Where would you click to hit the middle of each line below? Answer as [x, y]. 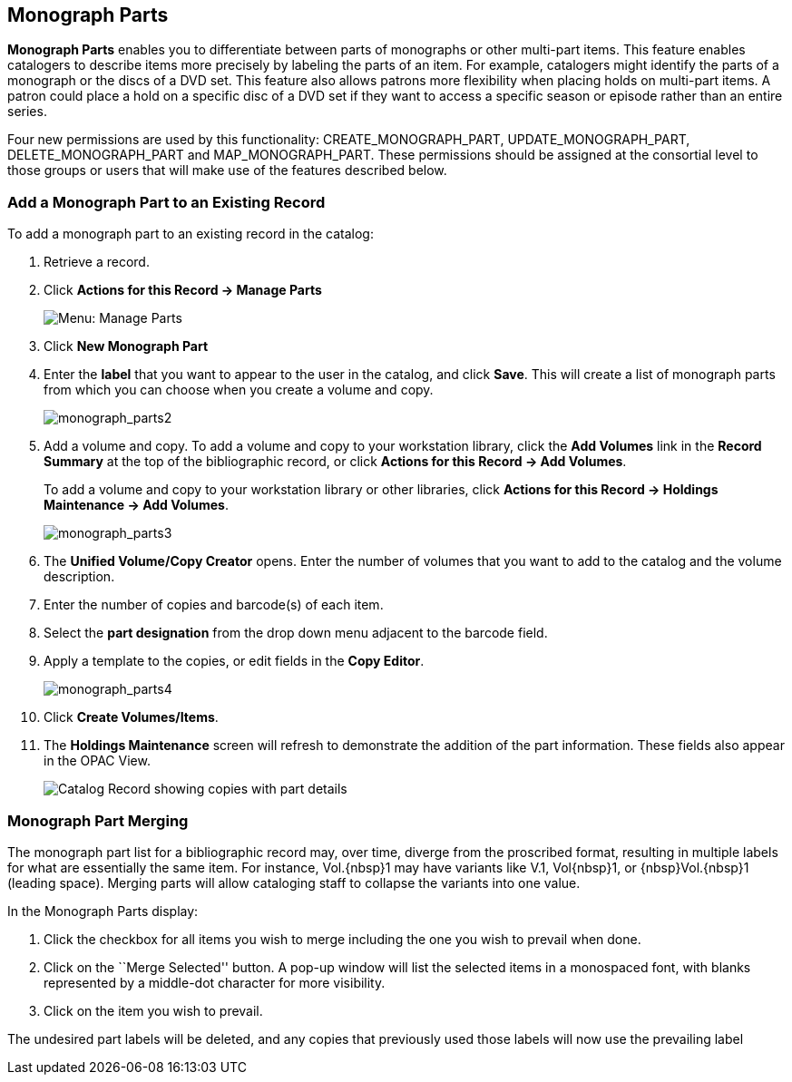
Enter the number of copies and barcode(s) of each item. [214, 605]
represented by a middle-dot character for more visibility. [215, 982]
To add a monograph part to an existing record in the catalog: [191, 234]
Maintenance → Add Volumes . [136, 505]
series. [27, 112]
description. [79, 577]
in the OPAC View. [97, 761]
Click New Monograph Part [126, 346]
